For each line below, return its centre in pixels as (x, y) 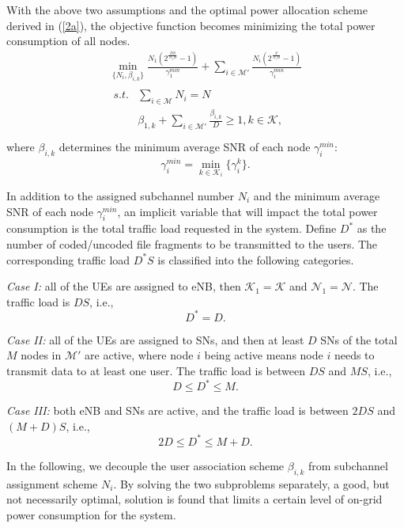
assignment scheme (52, 483)
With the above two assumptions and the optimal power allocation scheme (187, 9)
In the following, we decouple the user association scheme (145, 465)
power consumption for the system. (91, 514)
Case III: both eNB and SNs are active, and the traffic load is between (177, 410)
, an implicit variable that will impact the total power (247, 211)
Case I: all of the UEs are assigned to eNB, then (124, 286)
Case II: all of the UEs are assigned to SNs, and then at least (155, 339)
